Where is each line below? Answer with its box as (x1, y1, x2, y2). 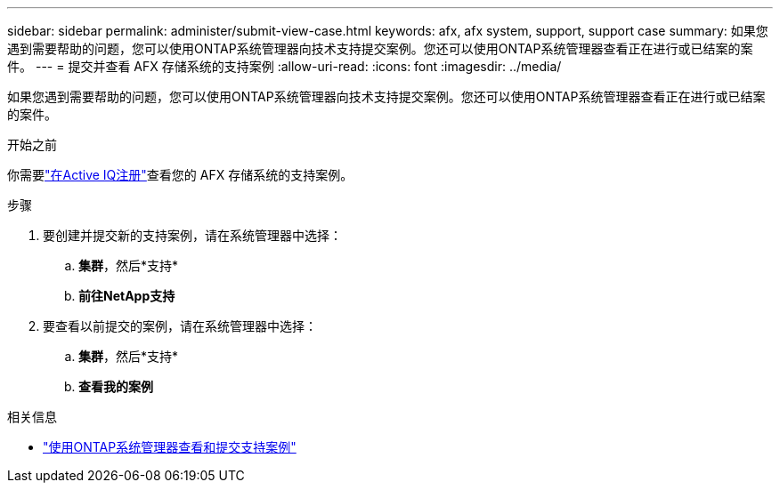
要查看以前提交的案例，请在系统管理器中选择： (43, 318, 317, 333)
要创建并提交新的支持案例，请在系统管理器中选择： (43, 228, 342, 243)
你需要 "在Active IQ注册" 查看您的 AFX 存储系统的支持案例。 (7, 167, 353, 182)
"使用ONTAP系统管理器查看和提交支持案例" (43, 439, 297, 454)
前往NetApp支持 (78, 288, 175, 303)
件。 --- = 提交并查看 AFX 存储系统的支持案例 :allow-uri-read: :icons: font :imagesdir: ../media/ (7, 59, 562, 74)
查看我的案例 (78, 379, 153, 394)
